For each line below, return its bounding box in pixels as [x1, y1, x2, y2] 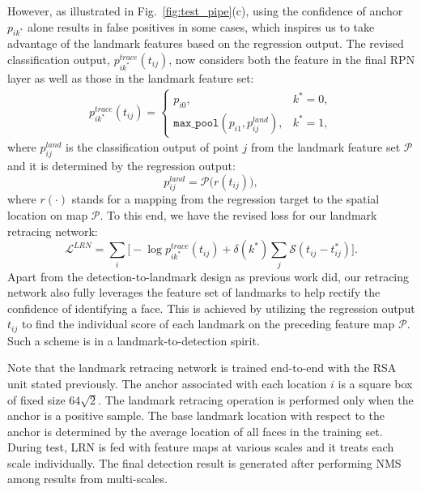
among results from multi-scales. [7, 470, 168, 487]
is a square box [338, 374, 413, 391]
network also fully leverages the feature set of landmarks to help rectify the [7, 284, 381, 301]
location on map [7, 206, 88, 223]
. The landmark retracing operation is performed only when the [98, 391, 414, 408]
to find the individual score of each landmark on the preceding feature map [21, 315, 395, 332]
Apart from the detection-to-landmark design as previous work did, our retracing [7, 267, 410, 285]
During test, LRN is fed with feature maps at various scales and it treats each [7, 439, 394, 456]
